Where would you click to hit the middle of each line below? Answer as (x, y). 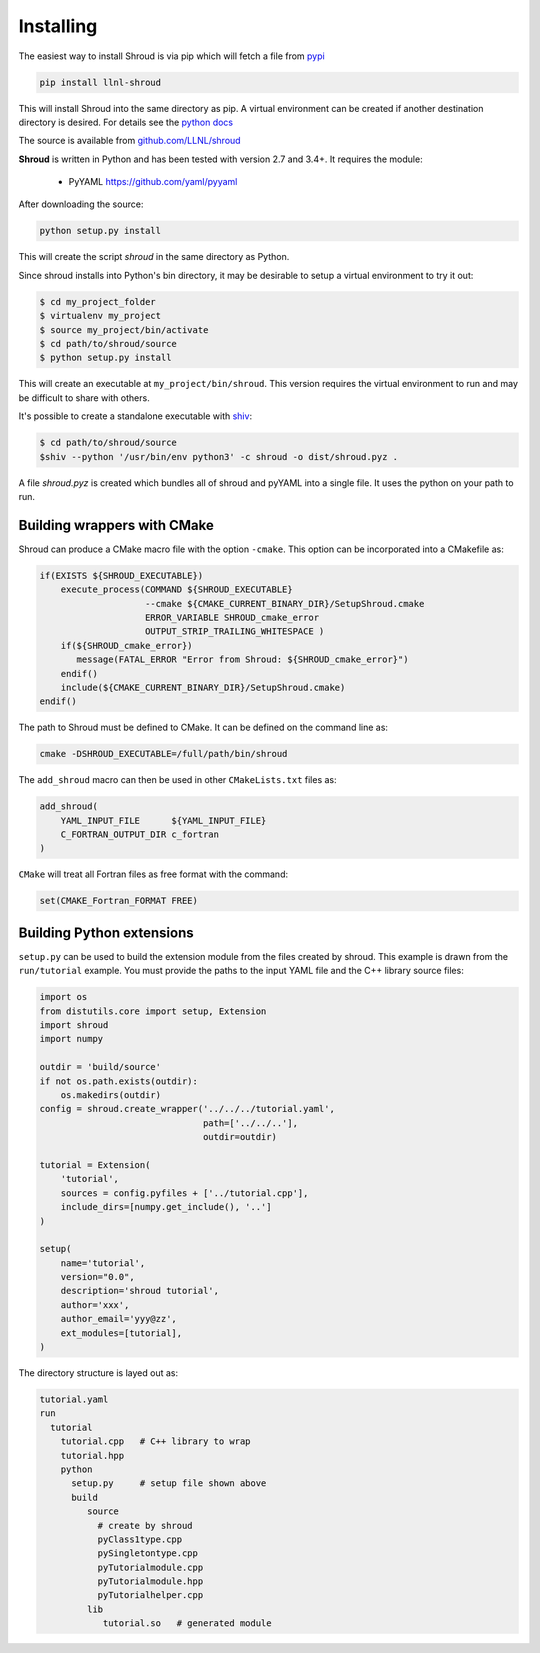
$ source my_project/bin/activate (124, 329)
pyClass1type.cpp (140, 1539)
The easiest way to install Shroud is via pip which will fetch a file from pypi (171, 56)
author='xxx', (95, 1304)
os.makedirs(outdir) (111, 1094)
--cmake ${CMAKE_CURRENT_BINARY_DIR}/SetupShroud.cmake (285, 603)
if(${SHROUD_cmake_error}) (127, 645)
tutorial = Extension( (95, 1164)
